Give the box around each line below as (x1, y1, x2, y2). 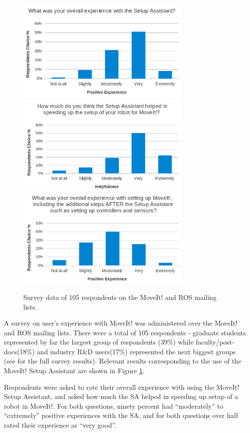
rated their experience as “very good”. (4, 420, 117, 430)
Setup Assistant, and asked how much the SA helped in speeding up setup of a (4, 391, 238, 401)
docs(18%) (4, 346, 35, 356)
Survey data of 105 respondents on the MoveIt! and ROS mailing (23, 292, 217, 302)
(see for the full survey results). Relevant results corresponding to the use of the (4, 356, 242, 366)
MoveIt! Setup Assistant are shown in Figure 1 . (4, 365, 145, 376)
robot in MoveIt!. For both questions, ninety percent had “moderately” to (4, 400, 223, 411)
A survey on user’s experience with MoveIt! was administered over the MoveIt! (4, 318, 238, 328)
